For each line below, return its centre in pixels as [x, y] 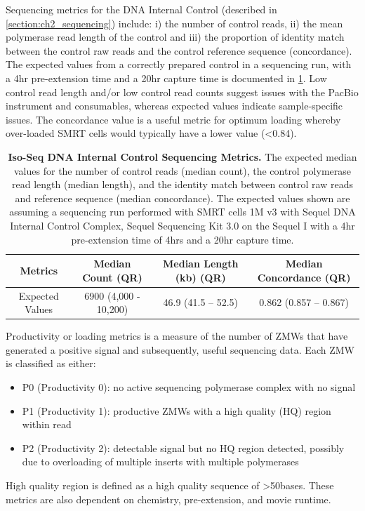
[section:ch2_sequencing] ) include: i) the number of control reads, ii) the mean [174, 23]
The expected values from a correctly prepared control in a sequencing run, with [179, 64]
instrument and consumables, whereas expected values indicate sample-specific [174, 106]
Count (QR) [112, 277]
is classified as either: [51, 363]
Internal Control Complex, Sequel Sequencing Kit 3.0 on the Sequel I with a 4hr [182, 225]
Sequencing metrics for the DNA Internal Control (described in [141, 9]
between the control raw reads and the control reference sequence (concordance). [179, 50]
